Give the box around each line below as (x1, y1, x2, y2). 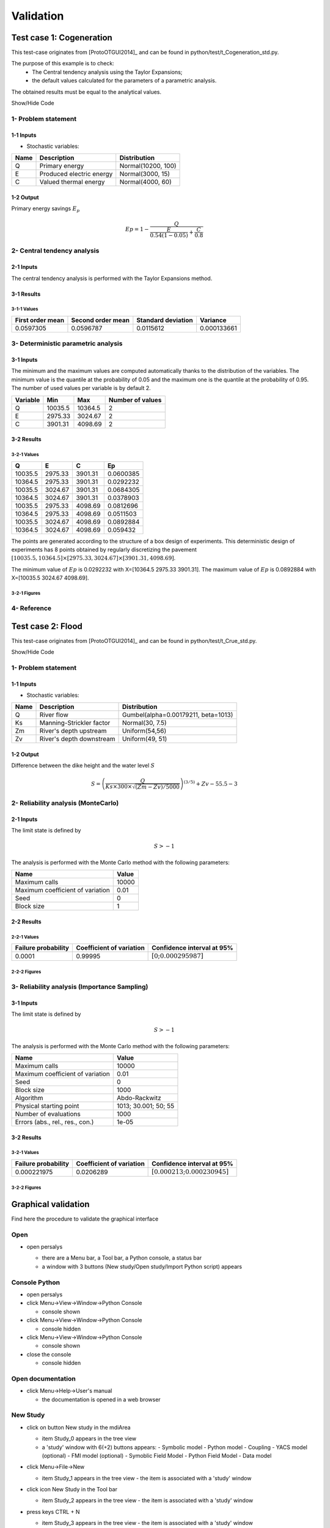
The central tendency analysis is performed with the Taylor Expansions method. (11, 274, 213, 282)
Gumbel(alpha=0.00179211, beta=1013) (122, 711, 233, 719)
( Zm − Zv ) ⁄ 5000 (135, 784, 180, 791)
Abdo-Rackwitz (117, 1094, 161, 1102)
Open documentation (11, 1374, 76, 1383)
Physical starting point (15, 1102, 79, 1110)
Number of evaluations (15, 1110, 81, 1118)
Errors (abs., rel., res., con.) (15, 1118, 94, 1126)
